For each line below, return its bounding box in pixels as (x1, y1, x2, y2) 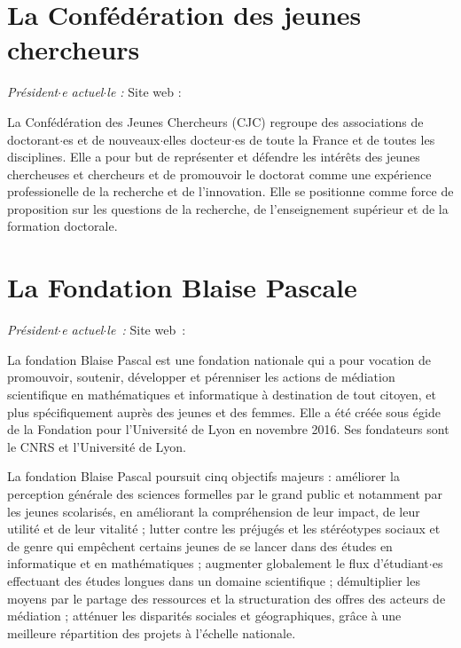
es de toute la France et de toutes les (234, 130, 435, 148)
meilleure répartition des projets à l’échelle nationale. (7, 623, 296, 642)
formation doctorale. (7, 217, 118, 235)
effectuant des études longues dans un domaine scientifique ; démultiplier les (7, 571, 420, 589)
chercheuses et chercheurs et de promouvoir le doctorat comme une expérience (7, 164, 432, 183)
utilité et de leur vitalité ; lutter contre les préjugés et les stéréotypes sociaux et (7, 519, 441, 538)
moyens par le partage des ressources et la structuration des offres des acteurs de (7, 589, 446, 607)
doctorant (7, 130, 60, 148)
